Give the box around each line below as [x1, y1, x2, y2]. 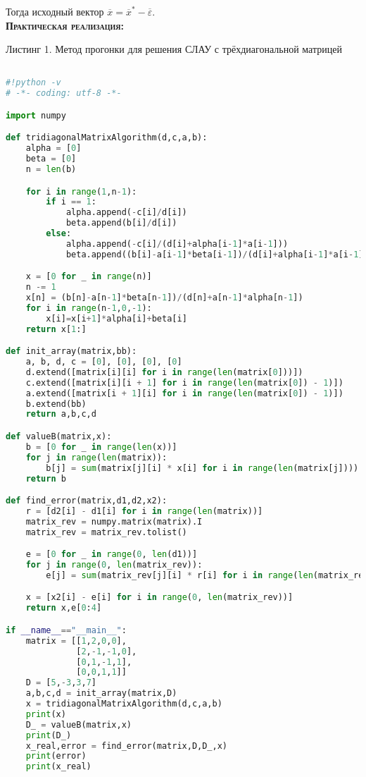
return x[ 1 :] [25, 324, 87, 334]
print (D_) [25, 730, 72, 740]
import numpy [6, 110, 66, 121]
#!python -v [6, 78, 61, 88]
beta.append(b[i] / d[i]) [65, 218, 177, 228]
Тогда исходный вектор [6, 4, 104, 18]
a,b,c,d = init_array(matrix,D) [25, 688, 177, 699]
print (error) [25, 751, 87, 761]
